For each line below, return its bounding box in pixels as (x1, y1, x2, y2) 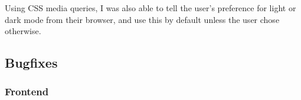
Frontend (5, 84, 49, 99)
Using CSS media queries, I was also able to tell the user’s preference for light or (5, 2, 296, 14)
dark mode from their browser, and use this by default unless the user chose (5, 13, 280, 25)
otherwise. (5, 25, 41, 37)
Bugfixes (5, 54, 58, 72)
